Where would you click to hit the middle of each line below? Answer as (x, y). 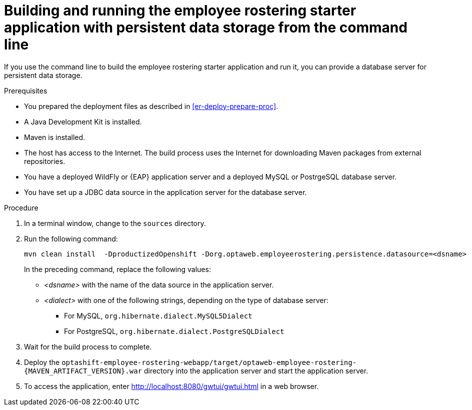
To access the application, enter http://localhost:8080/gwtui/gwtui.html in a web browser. (171, 386)
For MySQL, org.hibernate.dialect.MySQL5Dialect (158, 315)
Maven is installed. (55, 137)
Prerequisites (26, 90)
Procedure (21, 207)
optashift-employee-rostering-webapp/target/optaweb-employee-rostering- (209, 362)
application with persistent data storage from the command (206, 27)
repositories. (45, 161)
